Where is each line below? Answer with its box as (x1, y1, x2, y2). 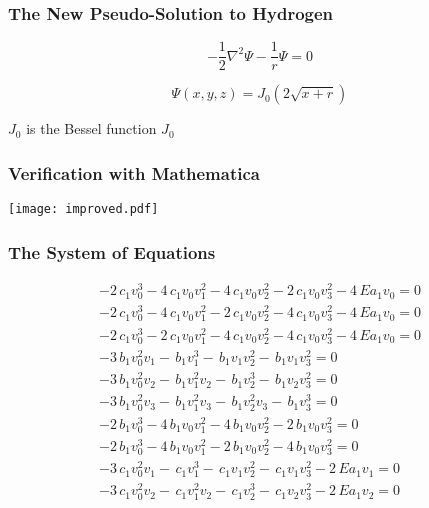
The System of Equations (8, 239, 216, 264)
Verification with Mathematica (8, 160, 260, 185)
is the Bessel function (26, 118, 157, 139)
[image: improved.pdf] (8, 202, 159, 217)
